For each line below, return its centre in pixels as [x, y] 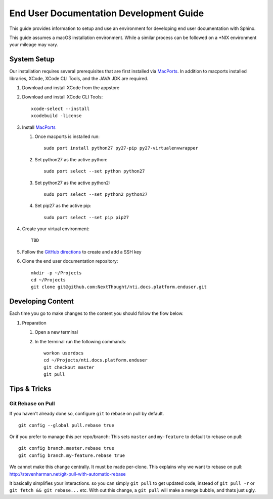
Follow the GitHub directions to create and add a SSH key [82, 252]
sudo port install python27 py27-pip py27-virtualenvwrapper [121, 148]
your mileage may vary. [34, 45]
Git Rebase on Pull [32, 403]
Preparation [34, 323]
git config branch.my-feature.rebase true [72, 455]
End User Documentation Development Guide [107, 13]
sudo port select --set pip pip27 [86, 217]
